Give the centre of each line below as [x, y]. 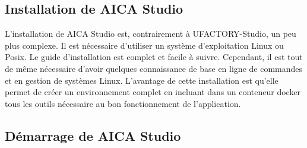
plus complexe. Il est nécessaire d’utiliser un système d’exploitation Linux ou [144, 45]
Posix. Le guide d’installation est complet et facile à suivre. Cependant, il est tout [154, 57]
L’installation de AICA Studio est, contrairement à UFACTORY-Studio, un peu [151, 34]
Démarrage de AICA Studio [93, 135]
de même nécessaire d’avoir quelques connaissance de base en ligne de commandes [154, 68]
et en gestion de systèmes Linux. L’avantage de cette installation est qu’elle [142, 80]
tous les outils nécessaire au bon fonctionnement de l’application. [123, 103]
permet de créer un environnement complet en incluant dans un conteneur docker [153, 92]
